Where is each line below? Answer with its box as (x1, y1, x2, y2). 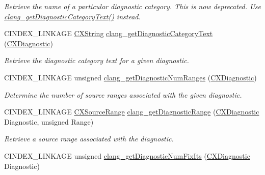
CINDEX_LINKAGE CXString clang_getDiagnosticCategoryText (4, 28, 213, 39)
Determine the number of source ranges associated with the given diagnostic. (4, 89, 242, 100)
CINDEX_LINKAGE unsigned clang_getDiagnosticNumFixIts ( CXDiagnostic (4, 150, 250, 161)
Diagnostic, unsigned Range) (4, 116, 94, 127)
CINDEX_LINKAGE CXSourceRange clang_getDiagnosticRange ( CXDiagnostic (4, 106, 259, 117)
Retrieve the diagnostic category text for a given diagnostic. (4, 55, 189, 66)
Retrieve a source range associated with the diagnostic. (4, 133, 174, 144)
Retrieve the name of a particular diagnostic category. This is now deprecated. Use (4, 1, 261, 11)
